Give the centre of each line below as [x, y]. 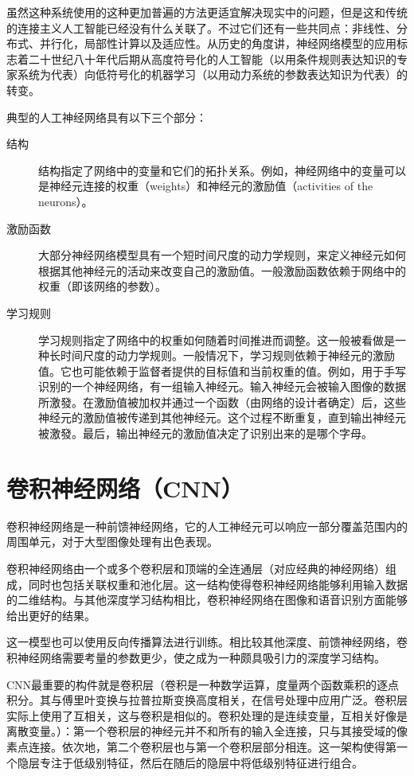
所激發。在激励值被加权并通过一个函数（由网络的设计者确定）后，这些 [222, 402]
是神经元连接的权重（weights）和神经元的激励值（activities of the [206, 186]
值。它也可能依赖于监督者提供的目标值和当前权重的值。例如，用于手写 [222, 370]
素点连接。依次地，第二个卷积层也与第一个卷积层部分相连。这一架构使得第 [201, 746]
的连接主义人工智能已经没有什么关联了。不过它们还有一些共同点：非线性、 [201, 27]
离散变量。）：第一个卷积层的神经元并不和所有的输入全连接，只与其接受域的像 [207, 731]
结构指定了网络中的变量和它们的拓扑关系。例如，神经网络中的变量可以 [222, 170]
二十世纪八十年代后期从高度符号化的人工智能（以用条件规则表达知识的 [212, 58]
